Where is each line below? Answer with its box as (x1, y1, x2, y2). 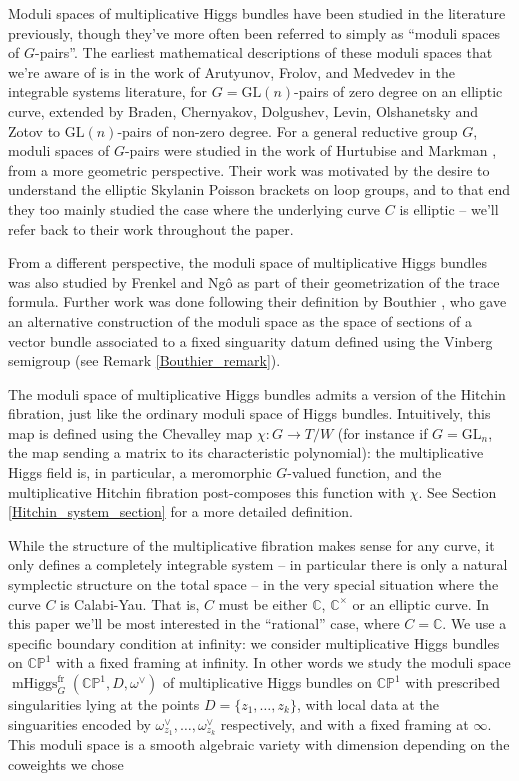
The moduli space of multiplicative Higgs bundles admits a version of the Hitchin (8, 383, 506, 404)
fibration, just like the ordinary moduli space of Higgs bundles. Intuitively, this (8, 403, 491, 424)
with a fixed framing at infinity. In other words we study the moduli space (56, 652, 511, 673)
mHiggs (11, 677, 58, 691)
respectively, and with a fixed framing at (220, 713, 469, 734)
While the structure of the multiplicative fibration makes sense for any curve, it (8, 534, 495, 555)
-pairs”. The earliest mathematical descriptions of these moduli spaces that (34, 42, 493, 63)
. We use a (442, 613, 507, 634)
